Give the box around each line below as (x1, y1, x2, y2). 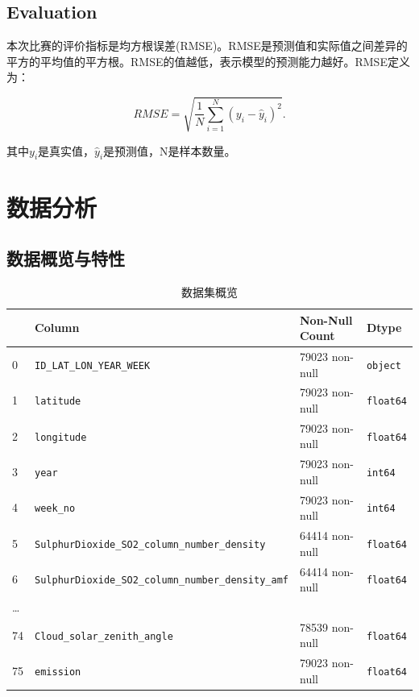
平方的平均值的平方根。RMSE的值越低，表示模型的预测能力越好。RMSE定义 (6, 52, 410, 69)
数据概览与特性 (6, 246, 125, 271)
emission (35, 666, 81, 678)
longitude (35, 431, 87, 443)
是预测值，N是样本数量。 (103, 142, 236, 159)
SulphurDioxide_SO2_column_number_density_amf (35, 575, 288, 587)
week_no (35, 503, 76, 515)
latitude (35, 396, 81, 408)
